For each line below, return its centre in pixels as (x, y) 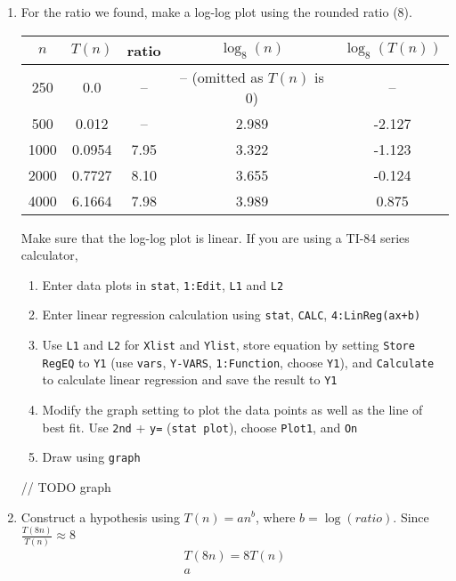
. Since (411, 516)
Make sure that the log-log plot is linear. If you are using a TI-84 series (215, 237)
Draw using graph (91, 457)
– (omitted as (222, 77)
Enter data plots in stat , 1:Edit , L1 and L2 (163, 284)
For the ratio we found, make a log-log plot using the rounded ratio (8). (216, 12)
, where (276, 516)
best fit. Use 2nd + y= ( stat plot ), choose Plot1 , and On (200, 427)
